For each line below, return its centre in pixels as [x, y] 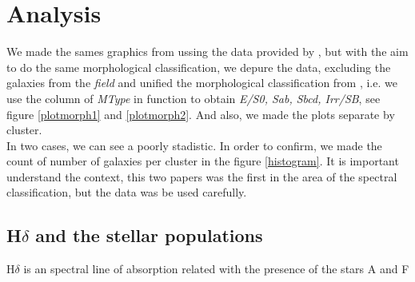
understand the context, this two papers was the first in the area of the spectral [202, 176]
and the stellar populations [149, 235]
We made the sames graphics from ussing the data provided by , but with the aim [207, 52]
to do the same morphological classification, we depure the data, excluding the [199, 67]
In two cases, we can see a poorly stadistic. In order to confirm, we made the [194, 145]
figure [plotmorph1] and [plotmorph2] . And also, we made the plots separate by [201, 114]
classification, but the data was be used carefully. [127, 192]
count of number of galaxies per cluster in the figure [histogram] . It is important [203, 161]
